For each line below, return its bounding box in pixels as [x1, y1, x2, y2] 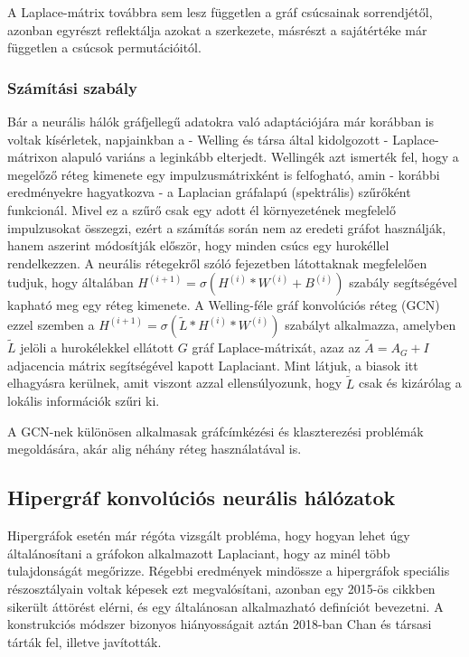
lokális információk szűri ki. [7, 391, 160, 410]
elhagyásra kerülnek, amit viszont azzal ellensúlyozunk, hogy [7, 373, 342, 392]
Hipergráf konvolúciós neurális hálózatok [7, 483, 396, 512]
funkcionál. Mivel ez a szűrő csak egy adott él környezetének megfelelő [7, 200, 396, 219]
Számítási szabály [7, 76, 137, 99]
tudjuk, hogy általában [7, 273, 134, 292]
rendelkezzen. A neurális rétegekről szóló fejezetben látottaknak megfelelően [7, 253, 427, 272]
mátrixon [7, 147, 58, 166]
